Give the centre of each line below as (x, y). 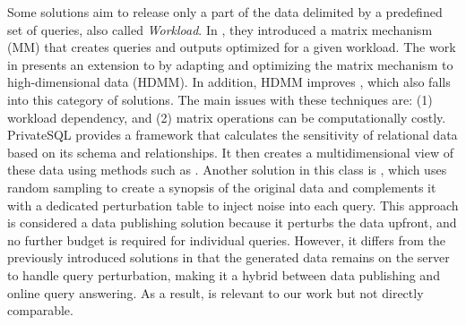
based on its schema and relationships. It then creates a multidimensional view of (230, 152)
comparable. (40, 310)
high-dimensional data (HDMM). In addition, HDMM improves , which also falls (229, 82)
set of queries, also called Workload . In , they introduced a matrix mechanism (220, 29)
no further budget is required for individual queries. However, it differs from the (227, 239)
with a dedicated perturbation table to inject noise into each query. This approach (233, 205)
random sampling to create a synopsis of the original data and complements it (222, 187)
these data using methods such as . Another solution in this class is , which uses (227, 170)
